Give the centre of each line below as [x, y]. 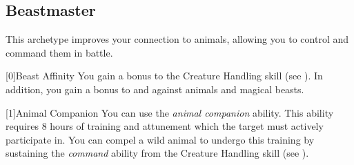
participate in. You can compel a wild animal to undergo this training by [160, 139]
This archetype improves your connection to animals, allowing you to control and [177, 39]
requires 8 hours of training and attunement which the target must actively [165, 126]
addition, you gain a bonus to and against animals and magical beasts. [155, 89]
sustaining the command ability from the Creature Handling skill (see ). [157, 153]
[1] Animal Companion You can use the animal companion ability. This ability [170, 112]
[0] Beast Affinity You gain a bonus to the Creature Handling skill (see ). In [164, 76]
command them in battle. [59, 52]
